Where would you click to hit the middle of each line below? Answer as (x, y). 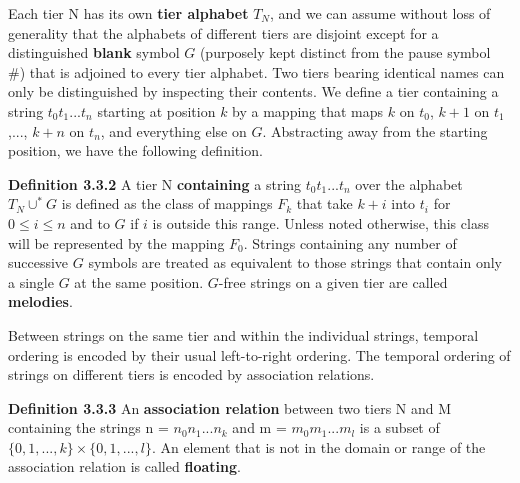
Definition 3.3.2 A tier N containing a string (155, 183)
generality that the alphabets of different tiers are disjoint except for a (223, 32)
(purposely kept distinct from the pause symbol (345, 52)
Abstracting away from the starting (379, 130)
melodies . (40, 301)
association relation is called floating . (124, 466)
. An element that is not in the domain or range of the (318, 446)
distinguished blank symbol (94, 52)
